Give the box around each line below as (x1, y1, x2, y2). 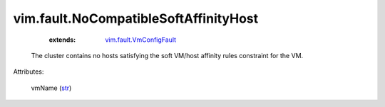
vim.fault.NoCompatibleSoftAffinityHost (13, 11, 259, 26)
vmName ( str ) (31, 84, 72, 92)
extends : (48, 35, 76, 44)
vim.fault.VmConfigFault (105, 35, 177, 44)
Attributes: (13, 67, 44, 76)
